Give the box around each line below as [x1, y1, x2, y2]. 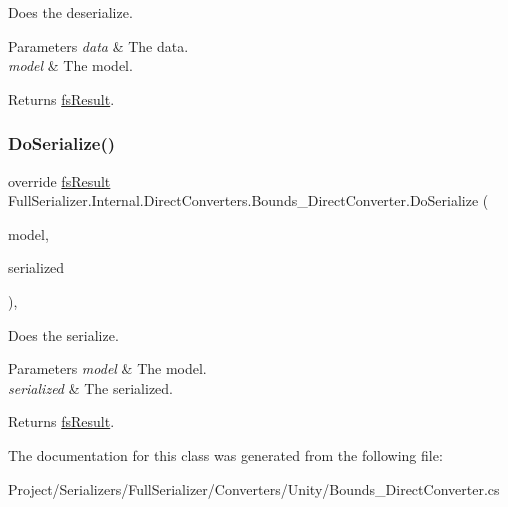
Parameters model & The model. [8, 358, 207, 379]
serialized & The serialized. [8, 377, 174, 398]
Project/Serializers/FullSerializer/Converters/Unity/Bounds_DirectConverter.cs [8, 478, 500, 499]
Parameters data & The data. [8, 35, 189, 56]
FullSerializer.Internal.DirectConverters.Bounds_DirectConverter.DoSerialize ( [8, 190, 489, 211]
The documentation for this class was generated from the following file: [8, 444, 443, 465]
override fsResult [8, 170, 111, 191]
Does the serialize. [8, 324, 119, 345]
